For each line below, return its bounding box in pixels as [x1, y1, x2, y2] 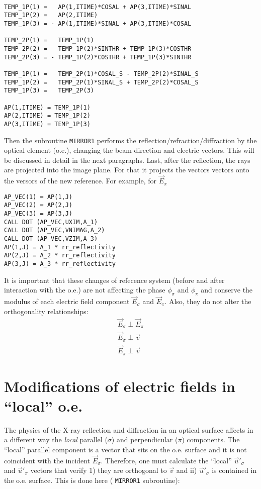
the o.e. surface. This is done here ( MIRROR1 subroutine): [4, 475, 180, 485]
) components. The [182, 434, 240, 445]
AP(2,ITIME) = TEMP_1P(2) [4, 112, 91, 120]
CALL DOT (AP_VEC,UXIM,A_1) [4, 218, 98, 226]
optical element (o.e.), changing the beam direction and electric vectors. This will [4, 145, 254, 155]
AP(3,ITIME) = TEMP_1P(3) [4, 120, 91, 128]
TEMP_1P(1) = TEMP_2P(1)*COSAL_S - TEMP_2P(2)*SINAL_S [4, 70, 199, 77]
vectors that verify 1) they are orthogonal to [30, 465, 167, 475]
